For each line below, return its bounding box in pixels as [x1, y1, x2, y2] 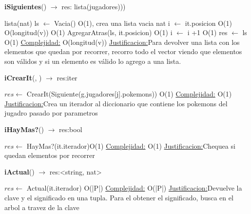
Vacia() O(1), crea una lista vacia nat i [54, 18, 170, 28]
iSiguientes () [4, 1, 47, 11]
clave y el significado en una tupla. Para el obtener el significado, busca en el [4, 192, 233, 202]
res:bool [58, 124, 82, 134]
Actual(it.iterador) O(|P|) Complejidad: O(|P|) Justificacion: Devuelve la [26, 183, 242, 193]
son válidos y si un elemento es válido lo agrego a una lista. [4, 56, 181, 66]
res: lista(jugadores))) [61, 1, 126, 11]
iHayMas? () [4, 124, 44, 134]
